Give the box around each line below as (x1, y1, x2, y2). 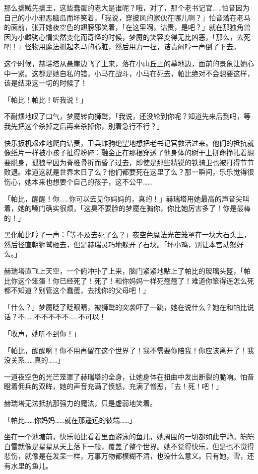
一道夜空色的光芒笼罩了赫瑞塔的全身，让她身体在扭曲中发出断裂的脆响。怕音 (4, 371, 254, 381)
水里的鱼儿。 (10, 460, 53, 471)
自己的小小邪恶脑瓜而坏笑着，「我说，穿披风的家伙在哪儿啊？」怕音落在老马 (4, 12, 251, 22)
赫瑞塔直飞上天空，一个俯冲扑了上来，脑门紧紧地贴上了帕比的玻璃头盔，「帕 (4, 266, 251, 276)
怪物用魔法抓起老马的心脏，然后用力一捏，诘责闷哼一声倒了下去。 (24, 41, 240, 52)
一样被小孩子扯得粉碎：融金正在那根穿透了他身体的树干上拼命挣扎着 (24, 147, 247, 158)
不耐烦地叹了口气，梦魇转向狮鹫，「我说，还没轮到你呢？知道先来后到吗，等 (4, 111, 251, 121)
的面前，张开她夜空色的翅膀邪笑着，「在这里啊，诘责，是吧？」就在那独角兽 (4, 22, 251, 32)
